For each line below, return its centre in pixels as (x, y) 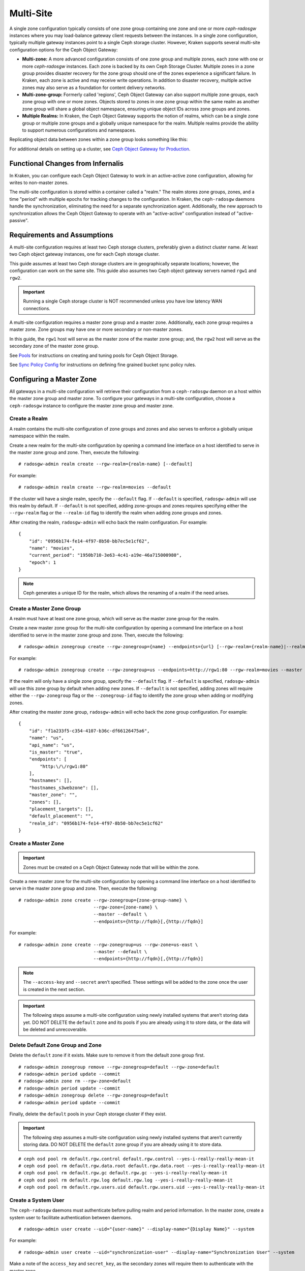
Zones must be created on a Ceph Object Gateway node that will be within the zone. (111, 867)
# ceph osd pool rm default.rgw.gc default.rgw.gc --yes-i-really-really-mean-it (123, 1173)
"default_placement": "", (61, 816)
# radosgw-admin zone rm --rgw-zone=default (75, 1081)
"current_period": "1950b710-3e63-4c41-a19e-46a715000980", (105, 555)
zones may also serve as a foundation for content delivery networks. (94, 87)
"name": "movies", (52, 548)
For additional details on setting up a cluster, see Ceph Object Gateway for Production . (100, 149)
